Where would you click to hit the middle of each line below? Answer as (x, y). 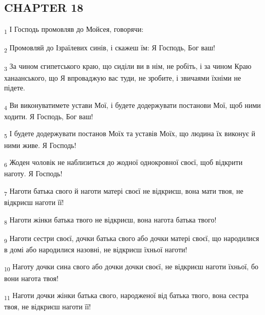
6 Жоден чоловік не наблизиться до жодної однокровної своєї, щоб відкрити (124, 163)
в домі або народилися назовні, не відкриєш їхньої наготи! (96, 249)
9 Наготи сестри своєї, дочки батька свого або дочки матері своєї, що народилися (132, 238)
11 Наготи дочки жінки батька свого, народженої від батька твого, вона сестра (127, 296)
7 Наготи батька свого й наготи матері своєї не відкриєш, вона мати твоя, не (124, 191)
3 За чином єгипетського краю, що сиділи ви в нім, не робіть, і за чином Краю (128, 67)
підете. (15, 88)
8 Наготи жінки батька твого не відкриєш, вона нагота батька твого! (110, 220)
